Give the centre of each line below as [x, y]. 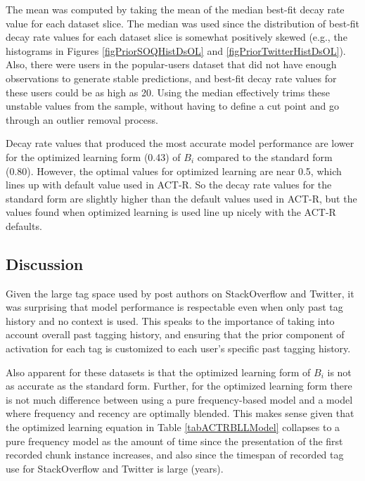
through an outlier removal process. [82, 119]
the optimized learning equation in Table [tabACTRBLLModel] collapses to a [173, 427]
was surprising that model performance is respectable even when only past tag [174, 307]
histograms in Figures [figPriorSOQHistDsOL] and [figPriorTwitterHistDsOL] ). [176, 50]
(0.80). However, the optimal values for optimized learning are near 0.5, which [174, 171]
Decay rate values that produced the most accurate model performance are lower [180, 143]
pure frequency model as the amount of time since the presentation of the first [174, 441]
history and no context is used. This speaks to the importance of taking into [170, 320]
